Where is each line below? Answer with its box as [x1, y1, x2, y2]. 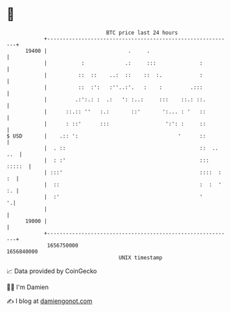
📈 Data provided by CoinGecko [6, 267, 97, 275]
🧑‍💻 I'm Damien [6, 283, 49, 291]
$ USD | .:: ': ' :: [6, 132, 207, 140]
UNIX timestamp [118, 254, 163, 261]
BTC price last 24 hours [106, 29, 178, 36]
